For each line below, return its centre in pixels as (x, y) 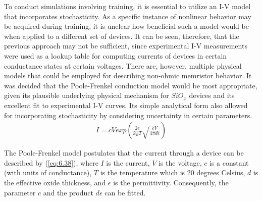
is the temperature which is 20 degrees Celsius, (173, 172)
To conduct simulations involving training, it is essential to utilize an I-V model (127, 6)
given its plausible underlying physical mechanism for (87, 95)
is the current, (128, 162)
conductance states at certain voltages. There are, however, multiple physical (123, 65)
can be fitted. (125, 192)
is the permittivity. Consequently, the (171, 182)
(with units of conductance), (48, 172)
